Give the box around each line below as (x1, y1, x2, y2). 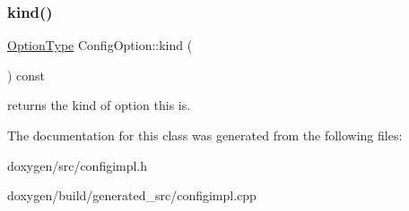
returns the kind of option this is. (7, 96, 191, 114)
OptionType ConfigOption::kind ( (7, 36, 193, 55)
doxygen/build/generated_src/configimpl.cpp (7, 186, 257, 205)
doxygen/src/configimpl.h (7, 156, 148, 174)
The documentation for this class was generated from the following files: (7, 126, 403, 144)
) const (7, 65, 46, 84)
